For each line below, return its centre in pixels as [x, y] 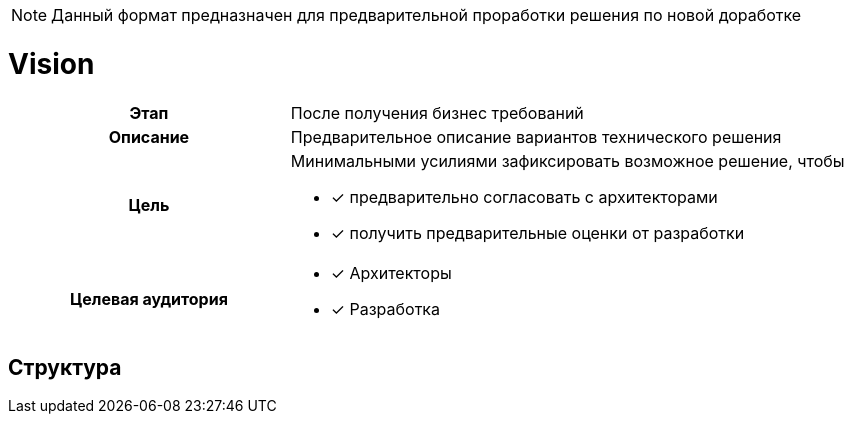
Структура [65, 367]
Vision [51, 63]
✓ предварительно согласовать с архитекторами [524, 196]
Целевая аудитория [148, 298]
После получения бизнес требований [437, 112]
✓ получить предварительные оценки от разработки [537, 232]
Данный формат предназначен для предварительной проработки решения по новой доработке [426, 15]
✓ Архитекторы [391, 272]
